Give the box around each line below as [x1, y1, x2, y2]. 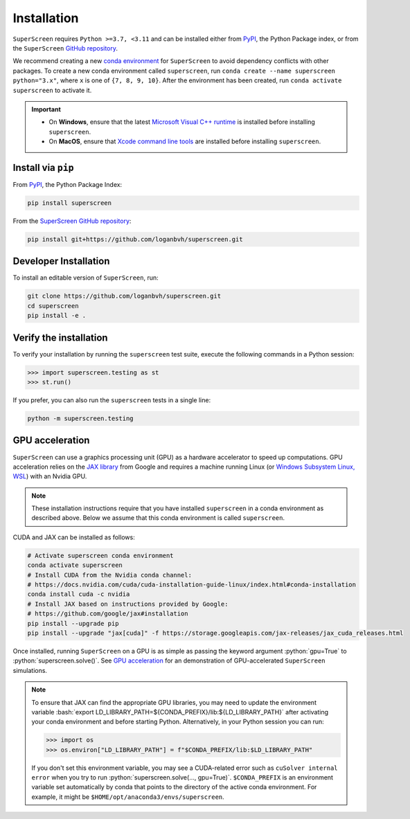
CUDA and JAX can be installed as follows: [12, 533, 135, 541]
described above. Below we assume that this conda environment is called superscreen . [31, 514, 285, 522]
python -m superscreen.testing [27, 415, 134, 422]
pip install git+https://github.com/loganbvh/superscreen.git [27, 235, 243, 243]
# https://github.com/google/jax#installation [27, 610, 188, 618]
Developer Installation [12, 255, 110, 267]
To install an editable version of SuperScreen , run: [12, 273, 159, 282]
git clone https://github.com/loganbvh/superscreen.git [27, 292, 222, 300]
